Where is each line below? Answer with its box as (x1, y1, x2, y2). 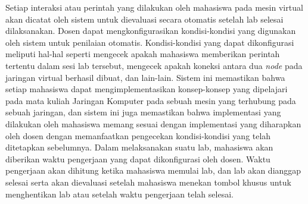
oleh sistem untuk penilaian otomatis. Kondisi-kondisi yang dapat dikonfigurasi (5, 36, 294, 48)
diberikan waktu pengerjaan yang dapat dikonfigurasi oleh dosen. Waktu (5, 152, 270, 165)
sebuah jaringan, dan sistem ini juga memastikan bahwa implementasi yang (5, 106, 281, 118)
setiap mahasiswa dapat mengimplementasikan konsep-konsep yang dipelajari (5, 83, 288, 95)
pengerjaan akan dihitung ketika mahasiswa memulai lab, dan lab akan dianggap (5, 164, 301, 177)
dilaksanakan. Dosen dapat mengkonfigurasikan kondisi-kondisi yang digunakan (5, 24, 296, 37)
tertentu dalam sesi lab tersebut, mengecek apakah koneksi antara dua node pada (5, 59, 303, 71)
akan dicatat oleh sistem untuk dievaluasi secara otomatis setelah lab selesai (5, 12, 284, 25)
